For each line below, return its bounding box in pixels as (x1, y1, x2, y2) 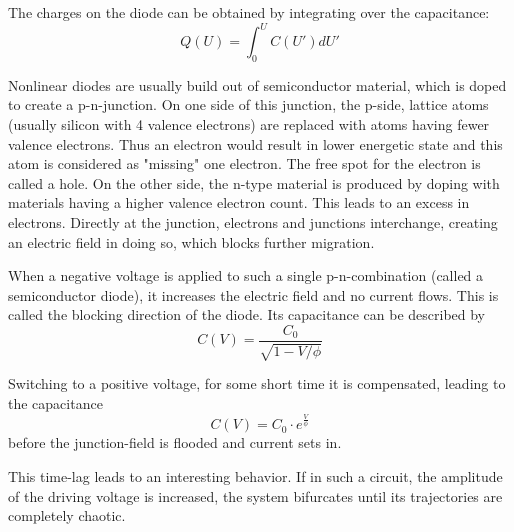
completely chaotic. (8, 505, 126, 526)
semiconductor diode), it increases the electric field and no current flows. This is (8, 284, 499, 305)
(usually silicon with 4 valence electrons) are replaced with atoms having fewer (8, 114, 490, 135)
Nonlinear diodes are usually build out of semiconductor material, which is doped (8, 74, 507, 95)
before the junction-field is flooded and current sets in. (8, 432, 342, 453)
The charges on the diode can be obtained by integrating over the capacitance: (8, 2, 490, 22)
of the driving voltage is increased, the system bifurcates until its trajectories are (8, 485, 503, 506)
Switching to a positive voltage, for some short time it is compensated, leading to (8, 373, 506, 394)
